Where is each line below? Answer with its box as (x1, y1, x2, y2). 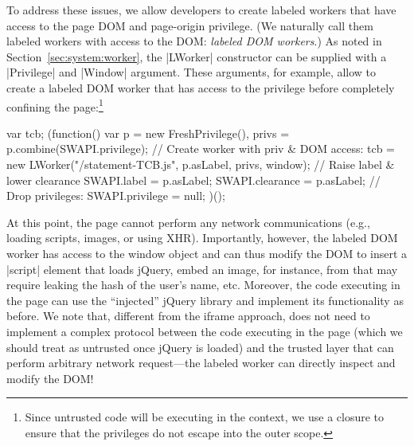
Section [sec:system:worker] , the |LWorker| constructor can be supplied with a (6, 48, 387, 65)
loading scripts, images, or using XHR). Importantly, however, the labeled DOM (6, 229, 398, 246)
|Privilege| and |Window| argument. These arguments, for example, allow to (6, 64, 377, 80)
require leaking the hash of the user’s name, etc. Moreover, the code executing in (6, 276, 400, 293)
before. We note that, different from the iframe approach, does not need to (6, 307, 370, 324)
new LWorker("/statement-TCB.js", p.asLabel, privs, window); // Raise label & (6, 156, 395, 172)
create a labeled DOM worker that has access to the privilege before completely (6, 79, 395, 96)
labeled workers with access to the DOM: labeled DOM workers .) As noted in (6, 33, 382, 49)
